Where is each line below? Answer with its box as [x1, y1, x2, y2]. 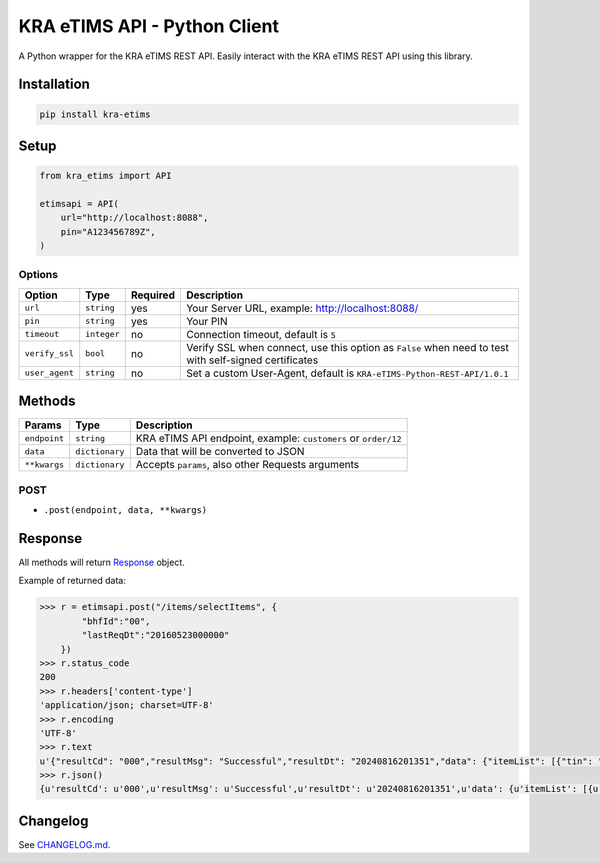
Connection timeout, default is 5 [186, 327, 337, 341]
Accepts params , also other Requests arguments [135, 458, 360, 472]
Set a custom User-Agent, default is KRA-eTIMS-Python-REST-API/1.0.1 [186, 366, 509, 380]
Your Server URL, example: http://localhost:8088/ [186, 301, 419, 315]
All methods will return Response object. [18, 556, 185, 568]
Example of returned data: [18, 575, 127, 587]
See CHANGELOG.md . [18, 838, 111, 850]
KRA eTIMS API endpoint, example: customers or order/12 [135, 431, 402, 445]
